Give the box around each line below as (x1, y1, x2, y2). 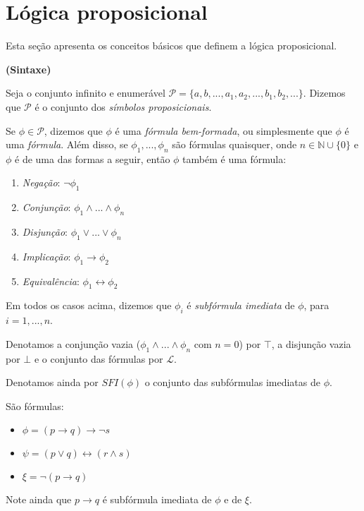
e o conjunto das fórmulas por (34, 351, 163, 366)
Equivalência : (22, 273, 80, 288)
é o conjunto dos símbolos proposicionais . (34, 99, 212, 114)
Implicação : (22, 248, 71, 263)
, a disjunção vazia (271, 336, 351, 351)
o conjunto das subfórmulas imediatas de (144, 375, 320, 390)
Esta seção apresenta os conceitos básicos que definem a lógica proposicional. (6, 38, 337, 53)
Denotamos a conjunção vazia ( (6, 336, 141, 351)
